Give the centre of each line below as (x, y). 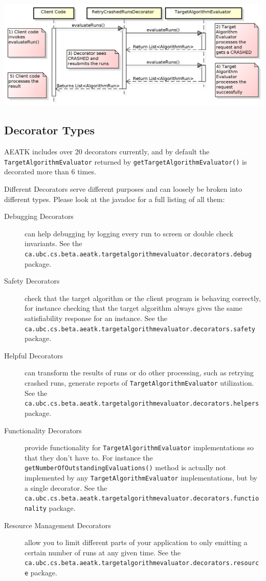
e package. (41, 573)
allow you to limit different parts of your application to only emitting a (136, 542)
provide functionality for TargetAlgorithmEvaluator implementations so (139, 447)
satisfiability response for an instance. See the (96, 318)
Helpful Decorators (34, 355)
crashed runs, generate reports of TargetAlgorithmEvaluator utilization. (139, 383)
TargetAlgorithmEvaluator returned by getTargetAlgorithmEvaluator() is (126, 161)
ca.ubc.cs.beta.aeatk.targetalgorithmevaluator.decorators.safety (140, 329)
